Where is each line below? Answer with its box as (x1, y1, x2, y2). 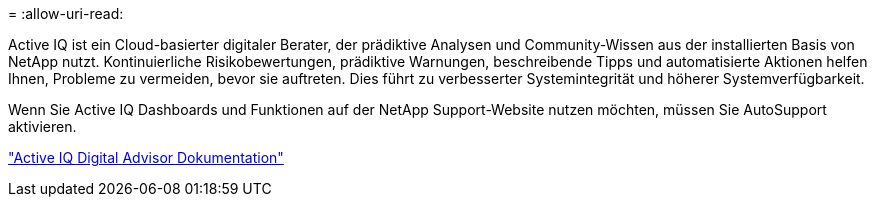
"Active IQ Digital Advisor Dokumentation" (8, 149, 284, 166)
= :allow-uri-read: (8, 5, 124, 22)
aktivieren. (8, 118, 77, 135)
